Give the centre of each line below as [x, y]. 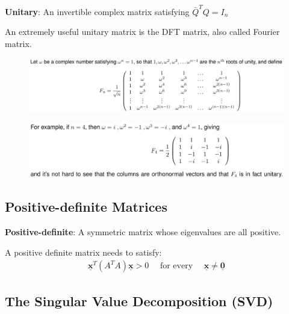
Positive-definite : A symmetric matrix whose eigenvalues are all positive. [143, 232]
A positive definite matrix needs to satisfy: [83, 252]
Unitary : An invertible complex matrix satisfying [97, 11]
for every [176, 266]
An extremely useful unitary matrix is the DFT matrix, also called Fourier [142, 32]
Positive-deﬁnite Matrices [86, 207]
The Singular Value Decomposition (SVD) [139, 300]
